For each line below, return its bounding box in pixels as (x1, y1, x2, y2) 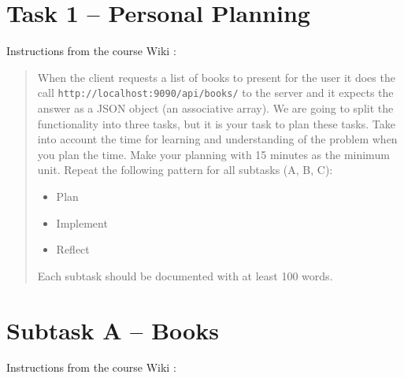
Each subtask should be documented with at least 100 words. (37, 267, 333, 283)
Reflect (56, 241, 90, 258)
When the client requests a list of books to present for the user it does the (37, 69, 395, 85)
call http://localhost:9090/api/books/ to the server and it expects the (37, 84, 394, 101)
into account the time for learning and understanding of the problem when (37, 131, 398, 147)
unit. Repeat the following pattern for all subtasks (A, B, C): (37, 161, 333, 178)
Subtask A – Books (6, 313, 219, 346)
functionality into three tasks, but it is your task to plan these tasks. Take (37, 115, 395, 132)
